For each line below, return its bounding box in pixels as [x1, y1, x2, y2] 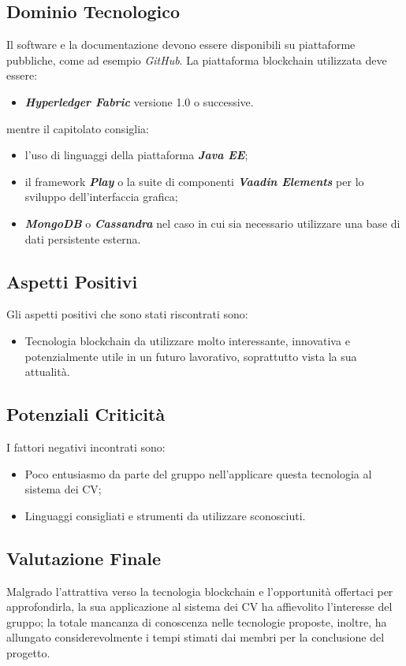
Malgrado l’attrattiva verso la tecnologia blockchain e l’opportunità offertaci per [6, 582, 393, 599]
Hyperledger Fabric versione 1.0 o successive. [24, 93, 254, 110]
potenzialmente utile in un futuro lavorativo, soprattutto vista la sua [24, 348, 357, 364]
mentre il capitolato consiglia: [6, 120, 149, 136]
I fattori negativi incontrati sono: [6, 438, 166, 455]
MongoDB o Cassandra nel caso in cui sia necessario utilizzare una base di [24, 214, 400, 231]
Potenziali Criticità [6, 402, 166, 426]
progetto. [6, 644, 50, 660]
